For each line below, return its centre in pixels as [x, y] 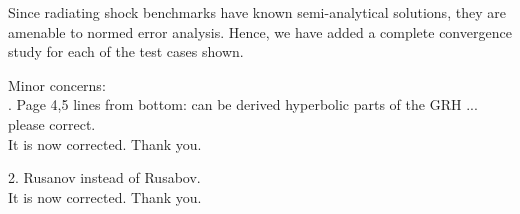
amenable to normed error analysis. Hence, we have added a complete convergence [260, 31]
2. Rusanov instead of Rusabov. [104, 177]
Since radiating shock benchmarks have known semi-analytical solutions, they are [257, 12]
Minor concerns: [57, 84]
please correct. [52, 123]
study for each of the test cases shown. [126, 51]
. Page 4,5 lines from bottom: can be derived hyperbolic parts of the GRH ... [243, 104]
